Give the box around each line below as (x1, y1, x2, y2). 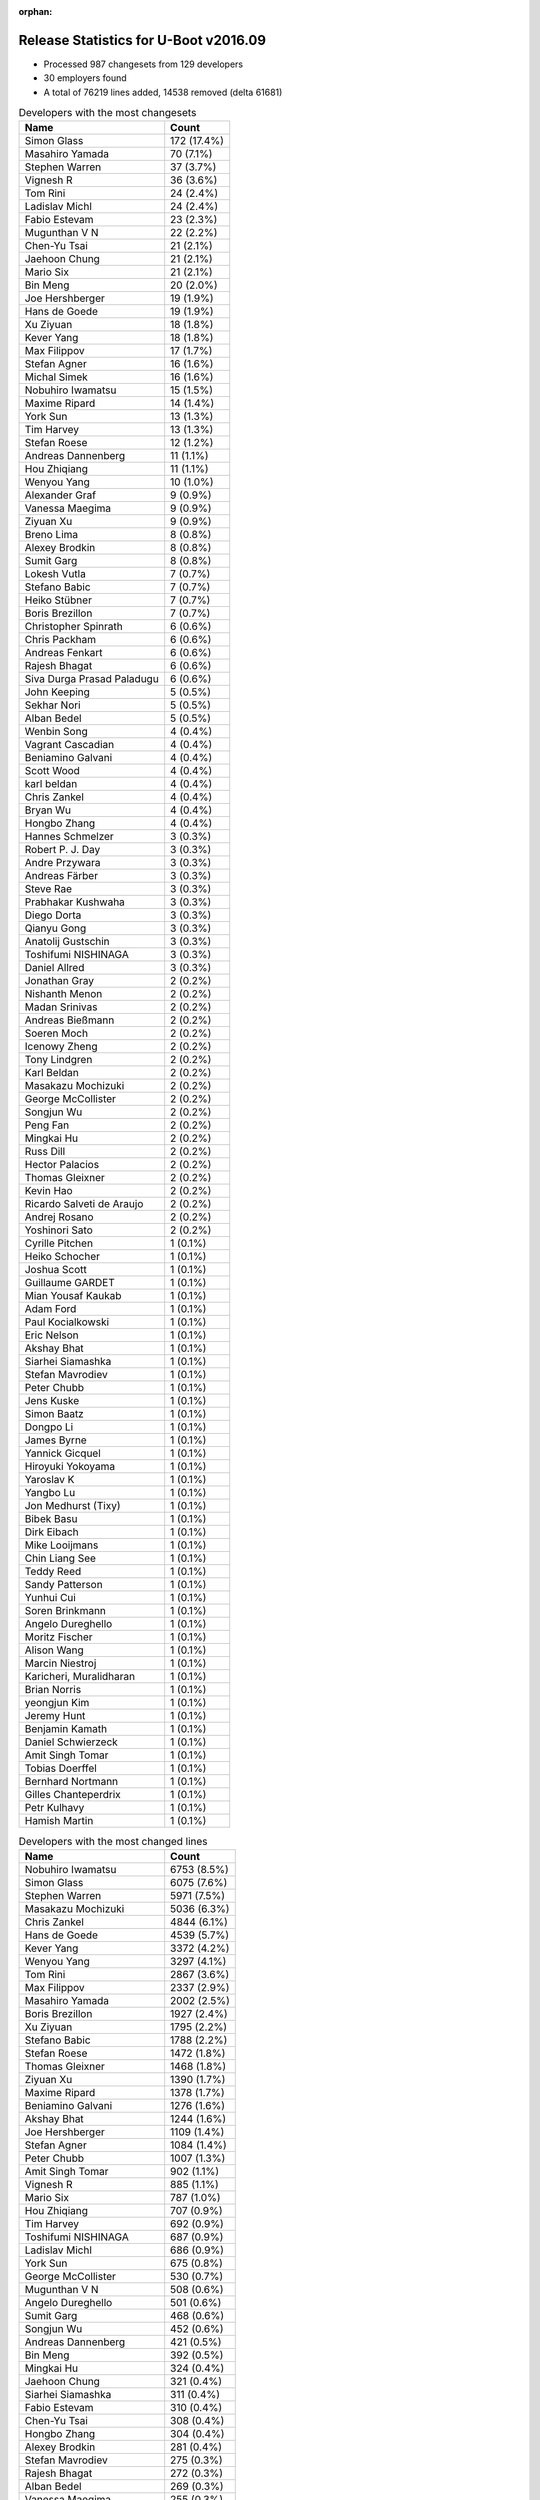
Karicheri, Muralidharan (24, 1670, 135, 1684)
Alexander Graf (24, 488, 97, 502)
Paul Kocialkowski (24, 1315, 110, 1329)
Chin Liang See (24, 1551, 97, 1565)
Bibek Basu (24, 1512, 78, 1526)
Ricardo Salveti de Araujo (24, 1197, 144, 1211)
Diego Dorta (24, 908, 82, 922)
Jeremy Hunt (24, 1709, 86, 1723)
